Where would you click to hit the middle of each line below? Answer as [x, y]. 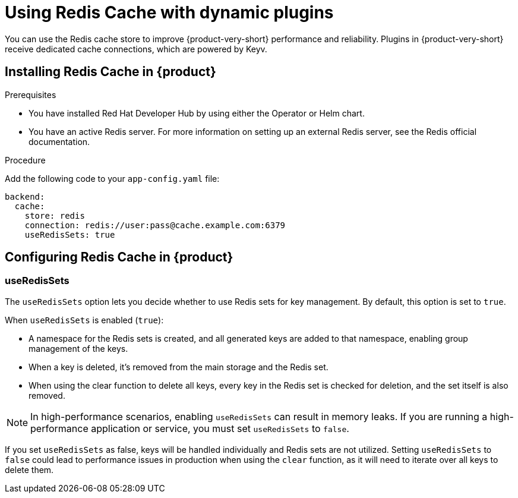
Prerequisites [31, 94]
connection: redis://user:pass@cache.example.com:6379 [155, 225]
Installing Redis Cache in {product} [110, 72]
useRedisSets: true [70, 234]
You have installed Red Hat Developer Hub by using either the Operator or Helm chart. [197, 113]
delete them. [29, 469]
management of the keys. [78, 348]
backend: [25, 196]
